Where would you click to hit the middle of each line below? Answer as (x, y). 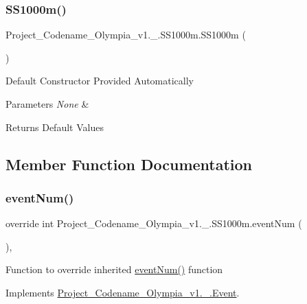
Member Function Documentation (129, 164)
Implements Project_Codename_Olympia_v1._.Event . (123, 292)
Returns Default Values (55, 127)
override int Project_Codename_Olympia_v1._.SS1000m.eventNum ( (154, 223)
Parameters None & (47, 104)
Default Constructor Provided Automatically (100, 81)
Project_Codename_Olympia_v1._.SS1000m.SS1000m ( (126, 35)
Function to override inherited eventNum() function (114, 269)
